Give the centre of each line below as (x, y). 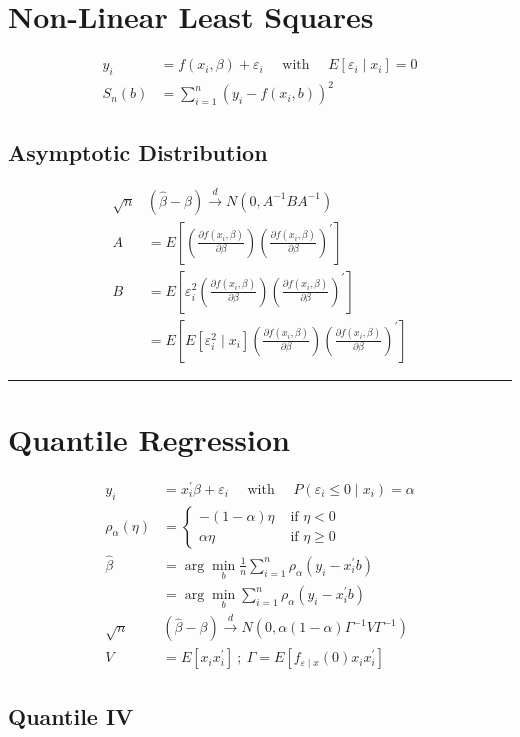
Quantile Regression (149, 438)
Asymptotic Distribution (138, 151)
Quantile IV (71, 715)
